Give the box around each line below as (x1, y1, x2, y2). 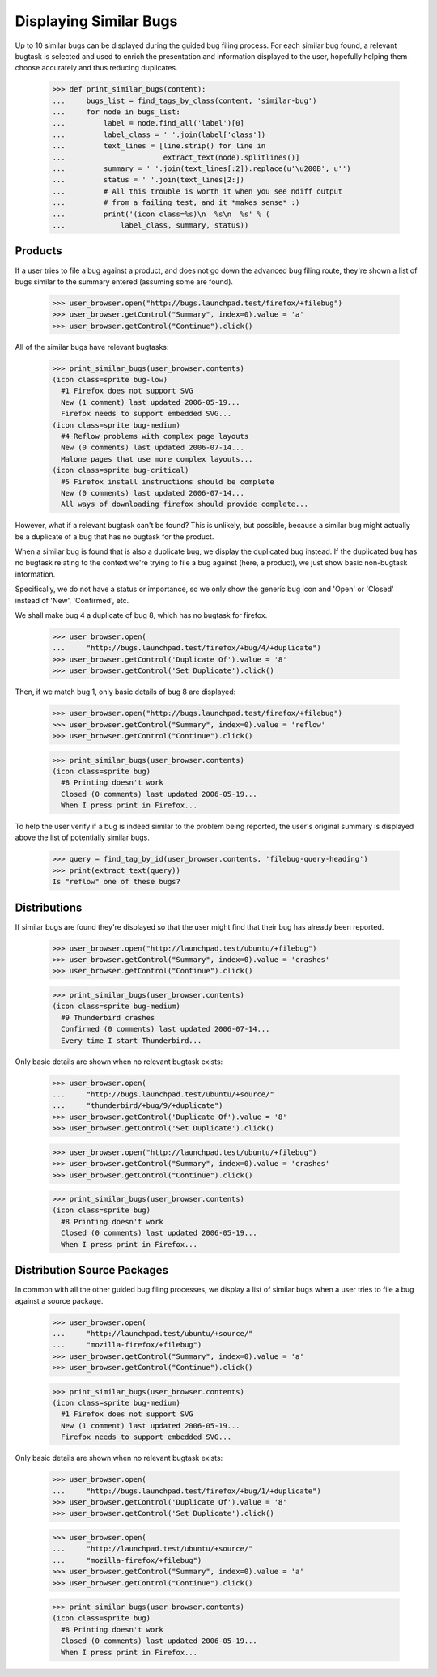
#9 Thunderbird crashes (61, 1013, 155, 1022)
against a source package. (15, 1296, 104, 1305)
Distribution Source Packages (15, 1263, 169, 1277)
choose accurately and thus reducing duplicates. (15, 63, 178, 73)
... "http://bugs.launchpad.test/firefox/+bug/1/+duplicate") (52, 1486, 321, 1496)
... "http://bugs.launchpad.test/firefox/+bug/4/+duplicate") (52, 644, 321, 653)
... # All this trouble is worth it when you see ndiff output (52, 186, 343, 196)
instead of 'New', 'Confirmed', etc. (15, 595, 129, 605)
